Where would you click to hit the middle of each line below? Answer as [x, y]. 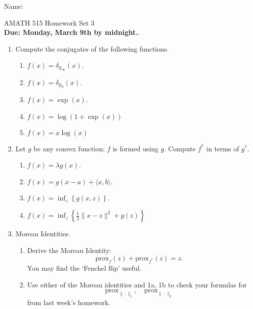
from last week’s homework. [69, 302]
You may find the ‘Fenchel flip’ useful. [84, 268]
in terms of [223, 148]
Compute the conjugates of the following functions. [92, 48]
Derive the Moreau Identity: [69, 250]
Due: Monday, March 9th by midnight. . [72, 32]
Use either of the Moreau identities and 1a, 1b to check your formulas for [137, 284]
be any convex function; [69, 148]
